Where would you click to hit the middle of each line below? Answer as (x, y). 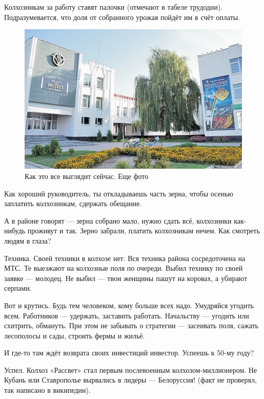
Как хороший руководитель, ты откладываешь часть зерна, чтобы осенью (119, 193)
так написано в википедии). (47, 390)
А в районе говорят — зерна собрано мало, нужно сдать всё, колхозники (118, 220)
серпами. (18, 288)
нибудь (15, 231)
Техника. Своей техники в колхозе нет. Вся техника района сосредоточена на (125, 258)
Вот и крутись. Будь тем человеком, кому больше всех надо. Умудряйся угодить (129, 305)
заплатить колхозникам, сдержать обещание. (73, 203)
